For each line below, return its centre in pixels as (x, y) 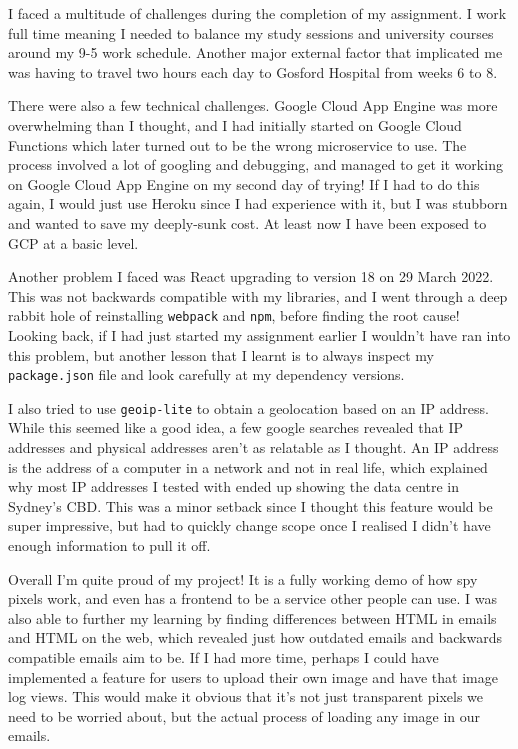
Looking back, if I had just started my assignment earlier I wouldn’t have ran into (259, 334)
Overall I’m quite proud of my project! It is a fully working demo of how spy (243, 578)
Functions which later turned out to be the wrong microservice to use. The (237, 144)
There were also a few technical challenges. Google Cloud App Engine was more (253, 105)
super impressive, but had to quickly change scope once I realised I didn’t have (249, 525)
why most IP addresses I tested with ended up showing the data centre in (234, 486)
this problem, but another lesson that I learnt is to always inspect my (221, 354)
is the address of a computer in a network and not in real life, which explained (248, 466)
